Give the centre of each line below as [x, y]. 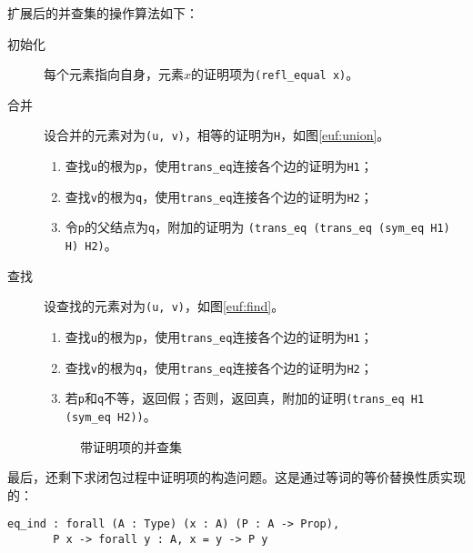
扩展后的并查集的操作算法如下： [103, 13]
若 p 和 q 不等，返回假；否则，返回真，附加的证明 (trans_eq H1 [245, 398]
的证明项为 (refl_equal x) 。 [275, 74]
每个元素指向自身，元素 [114, 74]
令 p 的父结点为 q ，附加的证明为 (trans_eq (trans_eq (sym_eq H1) [257, 227]
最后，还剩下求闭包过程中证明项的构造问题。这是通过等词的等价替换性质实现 [236, 477]
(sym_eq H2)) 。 [111, 415]
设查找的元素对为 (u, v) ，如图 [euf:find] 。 [164, 306]
